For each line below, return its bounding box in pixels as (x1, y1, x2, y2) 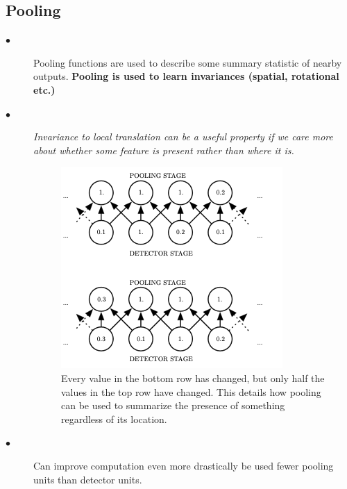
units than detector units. (33, 472, 142, 486)
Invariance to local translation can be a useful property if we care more (33, 129, 333, 144)
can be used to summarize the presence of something (61, 398, 285, 413)
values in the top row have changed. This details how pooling (61, 384, 321, 399)
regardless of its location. (61, 411, 167, 426)
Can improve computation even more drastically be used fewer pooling (33, 458, 334, 472)
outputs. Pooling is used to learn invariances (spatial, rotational (33, 69, 339, 83)
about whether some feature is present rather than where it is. (33, 142, 294, 157)
